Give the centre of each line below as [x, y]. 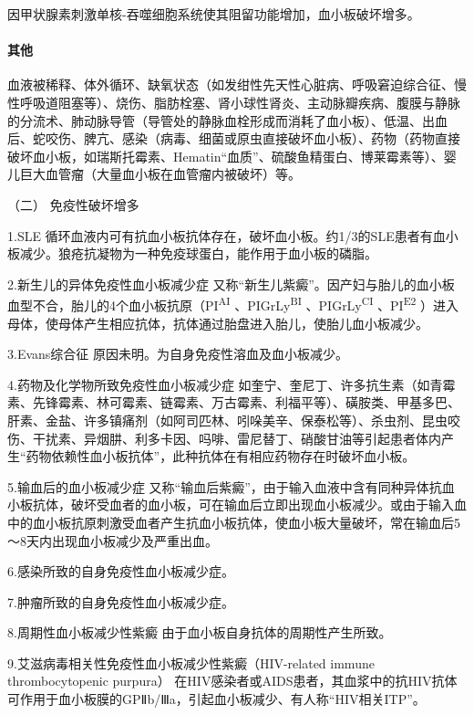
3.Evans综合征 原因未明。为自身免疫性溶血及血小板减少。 [178, 354]
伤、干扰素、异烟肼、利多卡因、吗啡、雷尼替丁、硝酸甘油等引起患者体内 [224, 438]
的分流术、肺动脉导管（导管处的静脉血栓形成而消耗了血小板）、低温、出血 [227, 120]
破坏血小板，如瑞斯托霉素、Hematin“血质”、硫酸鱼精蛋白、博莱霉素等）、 [226, 156]
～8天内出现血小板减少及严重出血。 [113, 540]
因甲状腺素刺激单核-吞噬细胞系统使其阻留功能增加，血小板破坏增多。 [214, 14]
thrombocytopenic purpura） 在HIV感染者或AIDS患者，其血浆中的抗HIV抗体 [232, 681]
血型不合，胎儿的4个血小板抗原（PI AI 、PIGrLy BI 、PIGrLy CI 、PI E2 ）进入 [233, 304]
